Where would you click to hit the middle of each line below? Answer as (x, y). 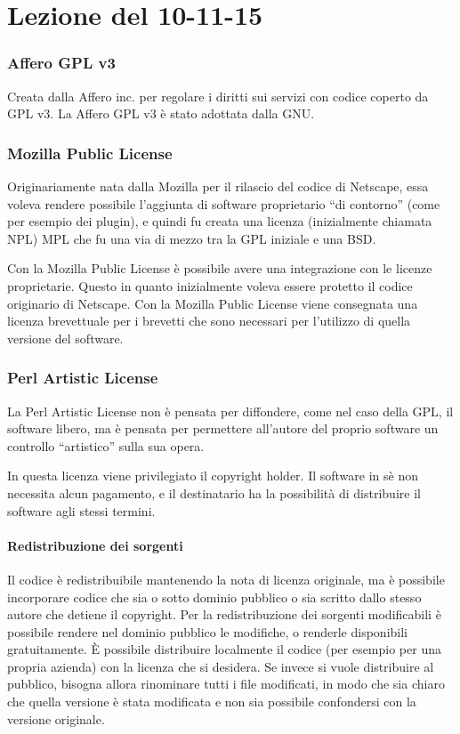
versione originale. (56, 718)
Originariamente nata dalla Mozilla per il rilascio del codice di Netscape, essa (218, 186)
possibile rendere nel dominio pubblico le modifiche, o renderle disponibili (208, 631)
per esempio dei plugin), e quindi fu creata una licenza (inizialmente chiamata (220, 221)
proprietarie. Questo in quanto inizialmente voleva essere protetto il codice (210, 285)
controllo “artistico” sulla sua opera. (106, 445)
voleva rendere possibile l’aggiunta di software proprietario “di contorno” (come (224, 203)
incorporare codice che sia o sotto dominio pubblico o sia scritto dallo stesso (214, 597)
